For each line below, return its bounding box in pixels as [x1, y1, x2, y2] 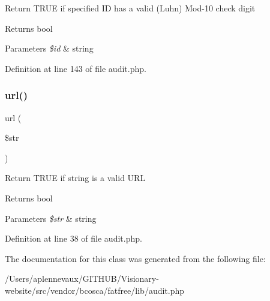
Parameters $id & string [5, 42, 94, 55]
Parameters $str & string [5, 212, 97, 224]
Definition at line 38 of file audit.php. [5, 232, 142, 245]
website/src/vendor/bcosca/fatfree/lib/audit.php [5, 284, 185, 296]
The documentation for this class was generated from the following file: [5, 252, 266, 264]
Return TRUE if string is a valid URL [5, 171, 146, 184]
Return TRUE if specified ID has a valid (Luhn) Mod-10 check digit [5, 2, 256, 14]
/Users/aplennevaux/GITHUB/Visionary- [5, 272, 159, 285]
